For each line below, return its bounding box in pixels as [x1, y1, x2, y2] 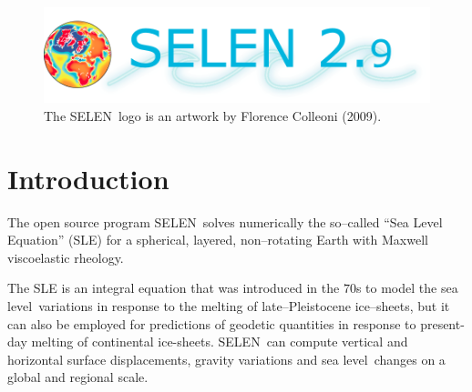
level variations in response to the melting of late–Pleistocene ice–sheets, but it [7, 297, 450, 315]
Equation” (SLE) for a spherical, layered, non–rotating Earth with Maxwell [7, 230, 428, 249]
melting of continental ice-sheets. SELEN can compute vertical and [31, 332, 408, 351]
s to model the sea [355, 278, 458, 297]
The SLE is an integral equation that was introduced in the [7, 278, 340, 297]
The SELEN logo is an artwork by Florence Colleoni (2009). [44, 106, 382, 125]
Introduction [7, 159, 169, 196]
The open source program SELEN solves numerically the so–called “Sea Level [7, 212, 443, 231]
